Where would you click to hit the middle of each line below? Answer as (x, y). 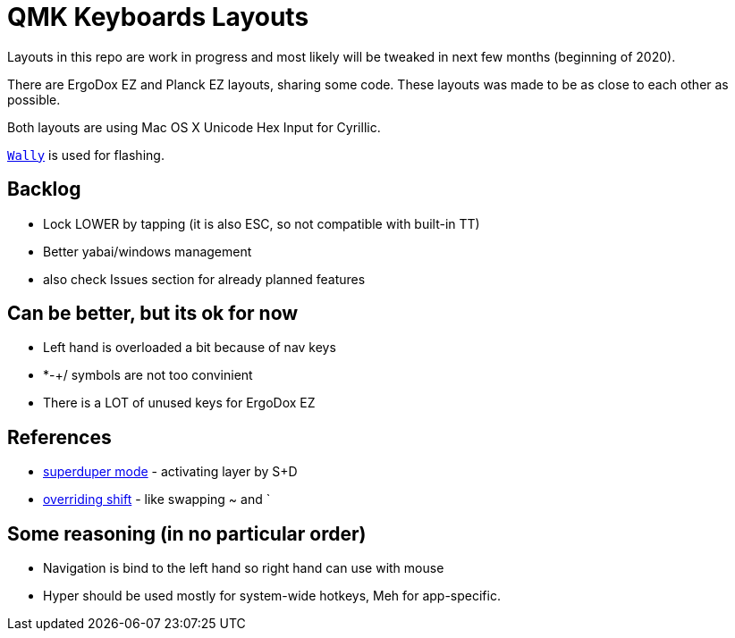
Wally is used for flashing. (86, 155)
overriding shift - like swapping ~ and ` (157, 499)
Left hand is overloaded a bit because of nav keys (190, 348)
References (59, 437)
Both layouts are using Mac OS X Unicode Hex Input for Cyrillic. (194, 127)
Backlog (44, 189)
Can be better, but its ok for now (153, 314)
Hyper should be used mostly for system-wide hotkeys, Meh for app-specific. (272, 596)
